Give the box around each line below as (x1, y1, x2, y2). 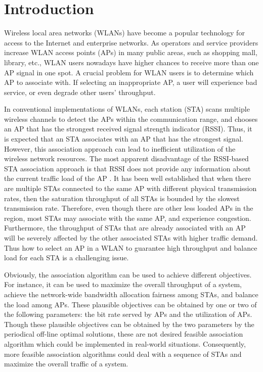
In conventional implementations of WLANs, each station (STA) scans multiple (4, 104, 250, 114)
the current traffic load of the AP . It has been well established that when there (4, 173, 251, 183)
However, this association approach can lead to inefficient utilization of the (4, 143, 236, 154)
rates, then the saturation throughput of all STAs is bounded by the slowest (4, 193, 240, 203)
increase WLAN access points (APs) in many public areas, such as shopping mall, (4, 47, 257, 58)
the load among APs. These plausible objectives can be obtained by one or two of (4, 299, 257, 309)
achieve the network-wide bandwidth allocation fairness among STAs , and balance (4, 289, 258, 299)
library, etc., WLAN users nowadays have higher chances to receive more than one (4, 57, 259, 67)
